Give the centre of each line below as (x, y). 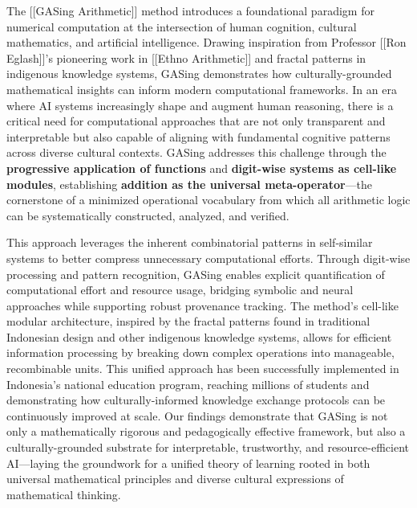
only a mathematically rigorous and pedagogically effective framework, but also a (206, 431)
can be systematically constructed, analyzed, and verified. (148, 215)
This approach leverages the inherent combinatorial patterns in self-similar (190, 242)
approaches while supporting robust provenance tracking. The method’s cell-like (202, 305)
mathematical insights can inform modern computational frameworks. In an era (202, 89)
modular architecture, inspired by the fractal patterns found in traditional (188, 321)
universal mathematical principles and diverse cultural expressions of (175, 479)
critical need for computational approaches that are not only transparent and (196, 121)
